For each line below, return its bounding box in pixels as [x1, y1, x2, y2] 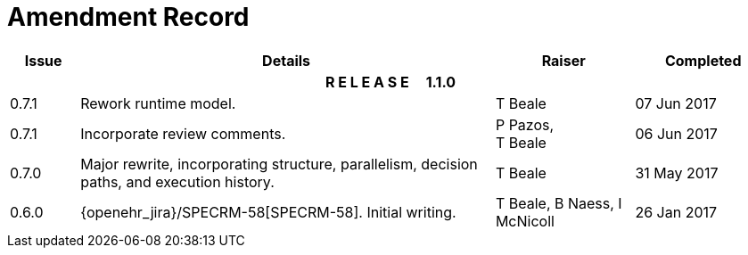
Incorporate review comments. [80, 124, 286, 143]
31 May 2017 [635, 163, 719, 182]
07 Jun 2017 [635, 94, 717, 112]
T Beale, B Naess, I [495, 193, 622, 212]
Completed [664, 51, 742, 70]
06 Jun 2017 [635, 124, 718, 143]
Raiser [541, 51, 586, 70]
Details [262, 51, 311, 70]
